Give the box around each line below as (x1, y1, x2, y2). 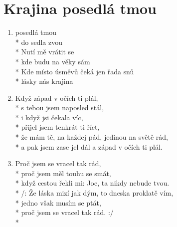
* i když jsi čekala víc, (15, 112, 83, 122)
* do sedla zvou (15, 36, 62, 47)
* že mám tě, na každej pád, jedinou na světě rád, (15, 132, 168, 142)
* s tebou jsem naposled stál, (15, 102, 104, 113)
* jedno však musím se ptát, (15, 197, 101, 208)
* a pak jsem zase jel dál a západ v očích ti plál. (15, 141, 163, 152)
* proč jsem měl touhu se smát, (15, 168, 111, 178)
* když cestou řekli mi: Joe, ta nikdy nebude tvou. (15, 178, 170, 188)
